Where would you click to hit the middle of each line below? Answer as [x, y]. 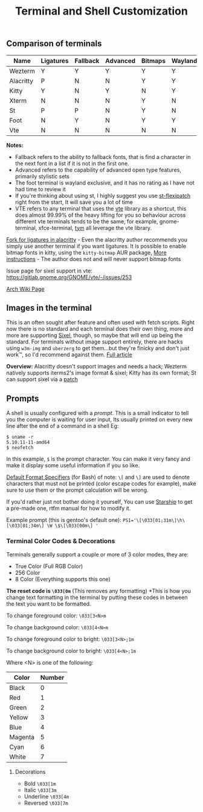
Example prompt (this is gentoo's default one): [64, 520]
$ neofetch [20, 448]
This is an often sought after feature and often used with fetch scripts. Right [101, 322]
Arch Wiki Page [25, 289]
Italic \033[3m [40, 790]
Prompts [23, 398]
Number [52, 677]
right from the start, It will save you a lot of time [74, 202]
